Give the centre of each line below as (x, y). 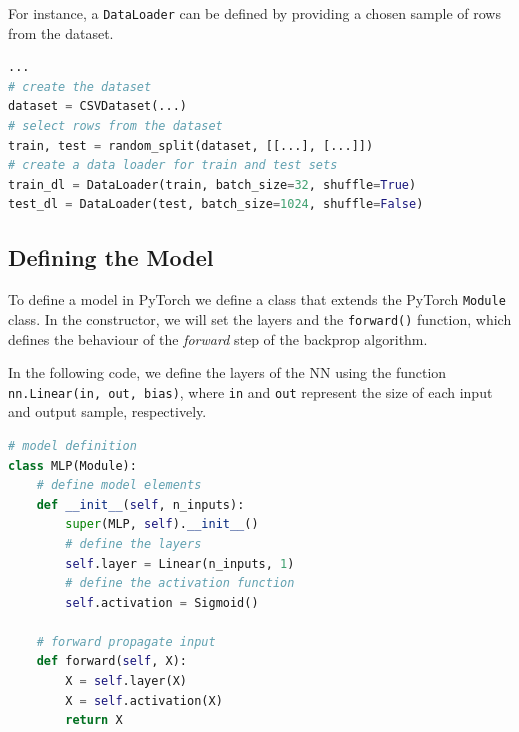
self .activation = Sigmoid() (162, 602)
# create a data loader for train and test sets (173, 165)
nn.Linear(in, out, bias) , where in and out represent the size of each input (250, 391)
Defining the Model (111, 257)
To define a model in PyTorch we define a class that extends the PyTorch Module (257, 299)
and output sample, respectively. (107, 411)
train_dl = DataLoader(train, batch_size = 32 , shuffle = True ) (212, 184)
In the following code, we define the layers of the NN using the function (227, 372)
